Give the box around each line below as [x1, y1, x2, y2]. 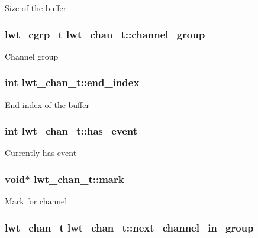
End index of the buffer [5, 98, 89, 110]
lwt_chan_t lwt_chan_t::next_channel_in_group [5, 220, 254, 234]
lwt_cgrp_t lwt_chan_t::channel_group [5, 27, 205, 41]
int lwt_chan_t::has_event [5, 123, 138, 138]
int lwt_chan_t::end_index [5, 75, 140, 90]
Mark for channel [5, 195, 67, 207]
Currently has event [5, 146, 77, 159]
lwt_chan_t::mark [33, 171, 124, 186]
